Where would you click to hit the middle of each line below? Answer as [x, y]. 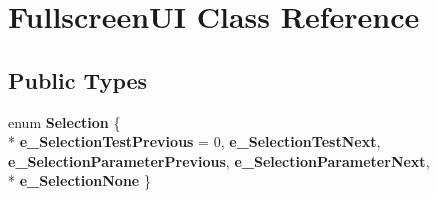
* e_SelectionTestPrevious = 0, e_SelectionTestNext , [194, 141]
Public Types [78, 79]
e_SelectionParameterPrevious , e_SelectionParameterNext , [219, 160]
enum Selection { [64, 121]
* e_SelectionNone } [79, 180]
